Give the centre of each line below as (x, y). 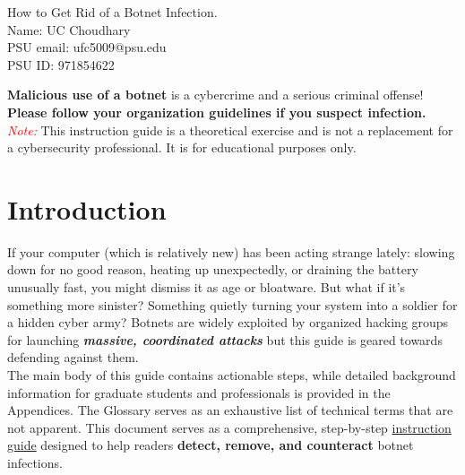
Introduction (87, 208)
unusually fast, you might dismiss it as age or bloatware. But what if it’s (207, 287)
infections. (35, 462)
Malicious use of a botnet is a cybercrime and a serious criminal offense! (215, 95)
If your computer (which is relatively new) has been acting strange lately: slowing (231, 251)
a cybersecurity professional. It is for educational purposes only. (182, 147)
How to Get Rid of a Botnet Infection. (112, 12)
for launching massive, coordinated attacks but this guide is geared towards (225, 339)
